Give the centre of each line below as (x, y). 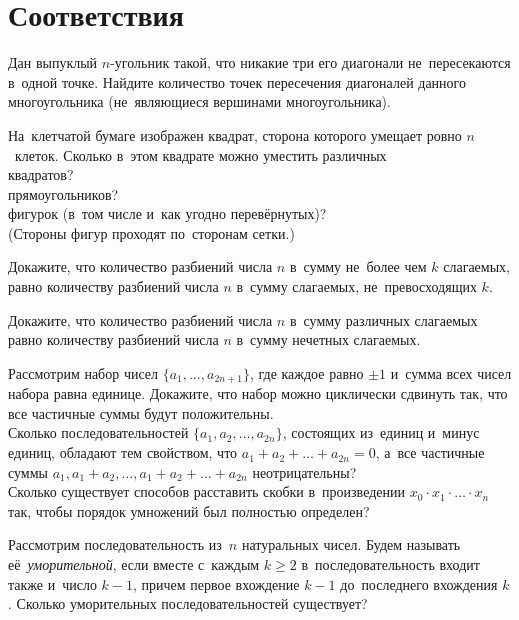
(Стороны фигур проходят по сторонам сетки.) (151, 232)
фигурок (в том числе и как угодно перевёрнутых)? (167, 213)
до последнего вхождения (419, 583)
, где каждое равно (306, 372)
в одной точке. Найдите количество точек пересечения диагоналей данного (237, 81)
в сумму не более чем (358, 266)
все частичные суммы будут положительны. (141, 412)
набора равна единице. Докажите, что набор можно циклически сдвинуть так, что (258, 393)
